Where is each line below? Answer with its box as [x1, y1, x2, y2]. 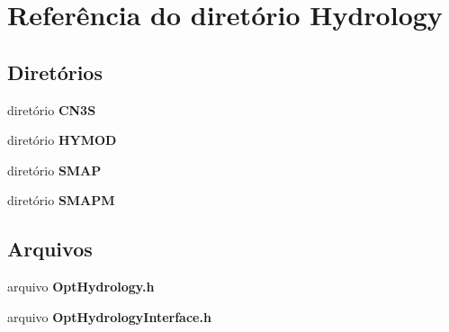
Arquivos [7, 235, 93, 263]
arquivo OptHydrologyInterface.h [7, 307, 211, 326]
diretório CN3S [7, 100, 96, 119]
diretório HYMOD [7, 130, 117, 149]
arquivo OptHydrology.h [7, 277, 155, 296]
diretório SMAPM [7, 191, 115, 210]
